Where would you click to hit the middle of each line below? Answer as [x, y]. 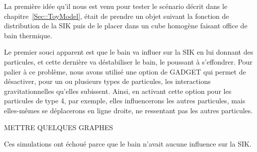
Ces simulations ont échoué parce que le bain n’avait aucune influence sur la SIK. [128, 144]
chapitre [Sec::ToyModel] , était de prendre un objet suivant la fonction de [117, 16]
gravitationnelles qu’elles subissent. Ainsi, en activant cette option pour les [118, 91]
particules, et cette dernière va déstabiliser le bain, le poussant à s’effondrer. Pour [128, 61]
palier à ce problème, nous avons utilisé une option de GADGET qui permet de [125, 71]
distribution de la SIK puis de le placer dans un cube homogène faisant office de [126, 26]
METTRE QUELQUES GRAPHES [59, 127]
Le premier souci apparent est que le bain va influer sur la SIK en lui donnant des [129, 52]
